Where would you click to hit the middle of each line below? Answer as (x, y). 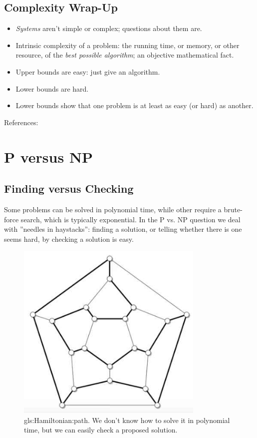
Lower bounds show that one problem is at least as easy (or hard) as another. (134, 105)
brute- (233, 209)
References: (21, 122)
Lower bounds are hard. (52, 88)
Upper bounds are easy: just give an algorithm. (88, 71)
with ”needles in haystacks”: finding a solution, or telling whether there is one (123, 229)
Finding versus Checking (69, 188)
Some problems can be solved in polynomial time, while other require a (113, 209)
